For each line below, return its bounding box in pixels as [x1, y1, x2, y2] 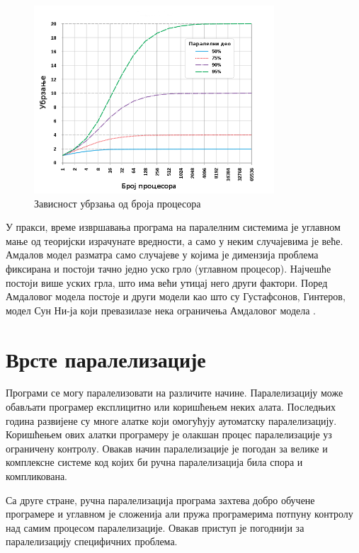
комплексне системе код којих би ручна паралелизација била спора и [6, 455, 303, 469]
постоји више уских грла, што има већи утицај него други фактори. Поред [6, 275, 328, 290]
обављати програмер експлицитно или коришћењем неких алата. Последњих [6, 399, 336, 414]
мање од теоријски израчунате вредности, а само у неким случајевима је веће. [6, 233, 343, 248]
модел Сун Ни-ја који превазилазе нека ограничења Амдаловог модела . [6, 302, 316, 317]
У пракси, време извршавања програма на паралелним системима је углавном [6, 220, 341, 234]
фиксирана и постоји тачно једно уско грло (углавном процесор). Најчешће [6, 261, 331, 275]
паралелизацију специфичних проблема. [6, 534, 178, 549]
